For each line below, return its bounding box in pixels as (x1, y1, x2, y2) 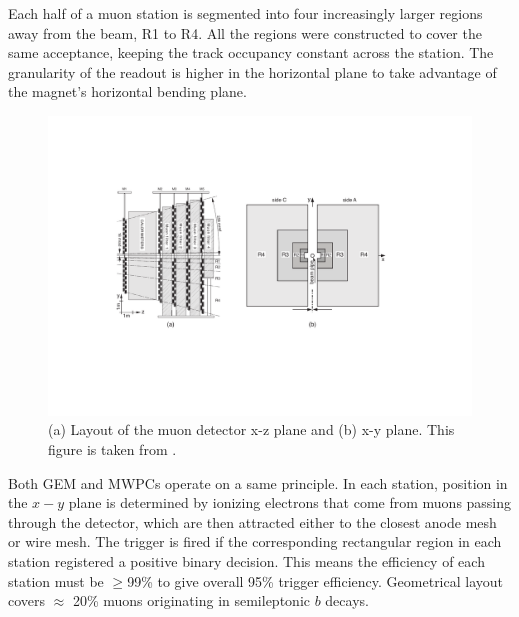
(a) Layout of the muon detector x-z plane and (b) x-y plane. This (48, 419, 455, 440)
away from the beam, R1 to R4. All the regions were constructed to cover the (8, 22, 482, 43)
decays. (325, 590, 369, 611)
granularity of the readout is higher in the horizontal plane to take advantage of (8, 61, 497, 82)
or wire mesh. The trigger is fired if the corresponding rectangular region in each (8, 531, 502, 552)
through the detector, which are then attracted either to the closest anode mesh (8, 511, 497, 532)
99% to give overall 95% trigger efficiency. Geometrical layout (127, 570, 504, 591)
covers (8, 590, 46, 611)
